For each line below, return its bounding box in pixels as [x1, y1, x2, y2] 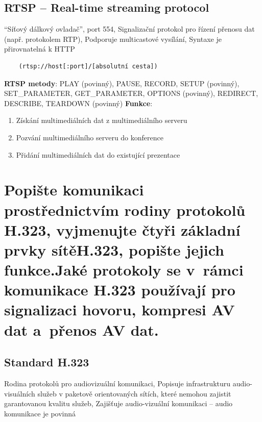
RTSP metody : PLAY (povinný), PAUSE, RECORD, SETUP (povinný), [4, 78, 240, 88]
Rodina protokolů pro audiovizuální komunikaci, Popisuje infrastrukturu [4, 378, 231, 389]
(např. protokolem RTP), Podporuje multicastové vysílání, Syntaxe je [4, 33, 222, 44]
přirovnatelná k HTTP [4, 43, 75, 54]
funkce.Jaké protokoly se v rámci [4, 259, 244, 280]
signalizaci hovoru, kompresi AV [4, 299, 235, 320]
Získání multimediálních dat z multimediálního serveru [16, 115, 187, 126]
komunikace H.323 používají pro [4, 279, 235, 300]
